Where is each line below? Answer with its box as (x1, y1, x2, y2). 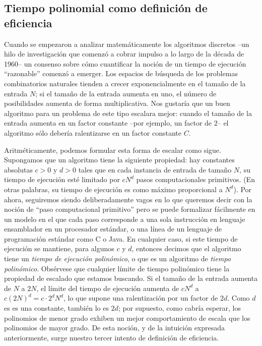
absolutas (4, 164, 33, 175)
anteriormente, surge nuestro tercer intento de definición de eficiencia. (4, 332, 219, 342)
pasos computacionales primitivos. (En (136, 174, 255, 185)
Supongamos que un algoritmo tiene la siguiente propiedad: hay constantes (4, 154, 235, 165)
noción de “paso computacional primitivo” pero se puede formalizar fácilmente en (4, 204, 255, 214)
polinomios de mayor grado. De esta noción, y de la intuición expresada (4, 322, 225, 333)
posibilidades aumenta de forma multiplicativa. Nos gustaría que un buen (4, 98, 230, 108)
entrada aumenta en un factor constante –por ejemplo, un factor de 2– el (4, 118, 229, 128)
